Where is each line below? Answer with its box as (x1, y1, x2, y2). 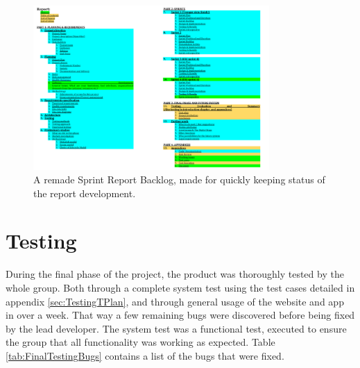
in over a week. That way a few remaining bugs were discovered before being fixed (6, 308, 355, 322)
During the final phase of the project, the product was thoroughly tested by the (6, 267, 344, 281)
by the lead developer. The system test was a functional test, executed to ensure (6, 321, 347, 335)
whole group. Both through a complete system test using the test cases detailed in (6, 281, 355, 295)
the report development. (33, 185, 136, 200)
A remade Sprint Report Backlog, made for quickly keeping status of (33, 172, 325, 187)
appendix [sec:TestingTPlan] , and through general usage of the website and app (6, 294, 344, 308)
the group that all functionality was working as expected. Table (6, 335, 275, 349)
